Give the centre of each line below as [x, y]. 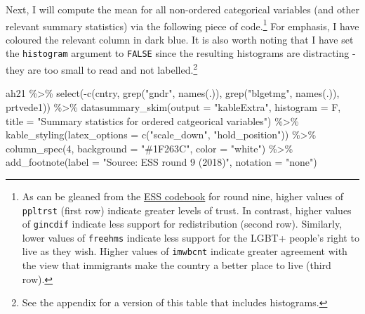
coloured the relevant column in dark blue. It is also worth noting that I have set [180, 39]
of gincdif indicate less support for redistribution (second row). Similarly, [182, 224]
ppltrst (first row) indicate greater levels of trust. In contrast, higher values [187, 210]
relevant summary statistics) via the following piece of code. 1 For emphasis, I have [182, 25]
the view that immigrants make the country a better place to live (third [177, 265]
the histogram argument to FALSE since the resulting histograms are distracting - [181, 53]
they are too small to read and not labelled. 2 [102, 68]
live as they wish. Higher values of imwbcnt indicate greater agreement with [185, 251]
